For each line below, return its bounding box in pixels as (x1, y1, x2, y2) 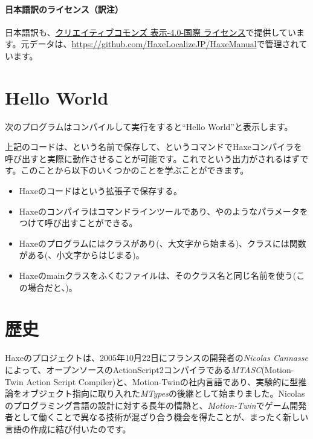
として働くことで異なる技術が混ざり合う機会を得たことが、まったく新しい (13, 411, 309, 423)
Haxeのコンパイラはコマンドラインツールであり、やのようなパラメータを (19, 204, 308, 217)
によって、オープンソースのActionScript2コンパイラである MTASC (5, 363, 262, 376)
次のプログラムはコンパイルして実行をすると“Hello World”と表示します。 (5, 120, 293, 132)
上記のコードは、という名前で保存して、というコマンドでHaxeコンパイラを (5, 140, 302, 153)
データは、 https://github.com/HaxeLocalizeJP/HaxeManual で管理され (29, 37, 299, 50)
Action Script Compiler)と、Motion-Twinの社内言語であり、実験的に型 (26, 375, 298, 388)
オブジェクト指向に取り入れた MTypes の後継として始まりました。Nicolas (21, 387, 305, 400)
